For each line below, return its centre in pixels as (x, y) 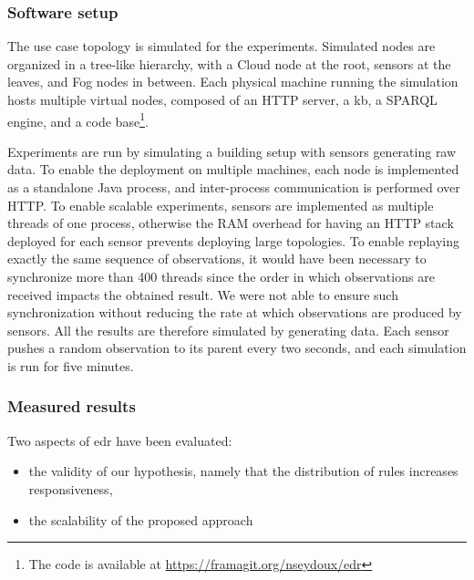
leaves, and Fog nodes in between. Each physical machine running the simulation (233, 82)
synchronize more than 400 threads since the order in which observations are (221, 276)
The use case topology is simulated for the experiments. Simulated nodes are (222, 46)
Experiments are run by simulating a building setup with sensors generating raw (232, 151)
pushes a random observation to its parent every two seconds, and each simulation (237, 348)
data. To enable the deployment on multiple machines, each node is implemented (233, 169)
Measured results (72, 406)
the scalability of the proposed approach (141, 519)
